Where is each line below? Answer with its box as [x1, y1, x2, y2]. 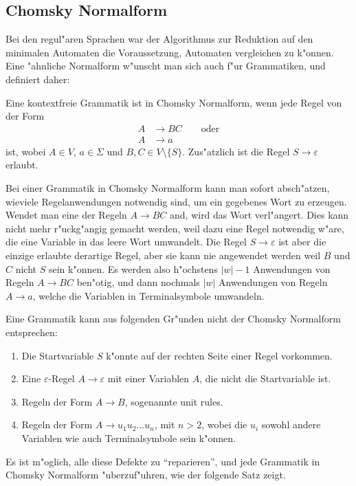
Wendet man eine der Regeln [5, 208, 127, 222]
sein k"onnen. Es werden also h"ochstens [48, 261, 218, 276]
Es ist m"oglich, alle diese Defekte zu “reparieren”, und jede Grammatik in [5, 454, 320, 468]
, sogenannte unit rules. [124, 394, 223, 408]
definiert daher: [5, 71, 70, 86]
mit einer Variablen [107, 371, 190, 386]
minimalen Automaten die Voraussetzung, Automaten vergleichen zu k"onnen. [5, 45, 334, 59]
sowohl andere [261, 417, 321, 432]
